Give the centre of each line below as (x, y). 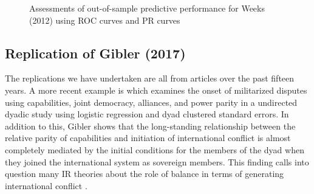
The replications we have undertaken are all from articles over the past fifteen (150, 78)
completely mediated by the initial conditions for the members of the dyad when (155, 149)
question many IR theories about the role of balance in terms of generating (145, 174)
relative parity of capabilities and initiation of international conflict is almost (148, 138)
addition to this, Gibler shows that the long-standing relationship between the (150, 126)
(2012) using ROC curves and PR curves (105, 20)
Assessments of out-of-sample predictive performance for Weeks (147, 8)
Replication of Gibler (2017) (95, 53)
